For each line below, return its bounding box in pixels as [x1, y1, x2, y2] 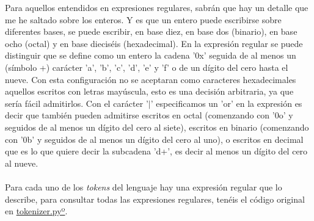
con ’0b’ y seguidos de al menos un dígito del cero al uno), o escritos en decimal [5, 132, 304, 145]
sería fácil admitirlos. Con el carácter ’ [5, 96, 148, 109]
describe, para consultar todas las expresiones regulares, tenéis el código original [5, 192, 305, 205]
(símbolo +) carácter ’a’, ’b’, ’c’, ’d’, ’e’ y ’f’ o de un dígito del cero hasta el [5, 60, 288, 73]
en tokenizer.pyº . [5, 205, 68, 217]
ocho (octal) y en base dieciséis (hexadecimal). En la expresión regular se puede [5, 37, 303, 49]
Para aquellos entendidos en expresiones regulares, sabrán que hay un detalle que [5, 1, 309, 13]
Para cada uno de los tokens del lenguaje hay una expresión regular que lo [5, 180, 282, 193]
